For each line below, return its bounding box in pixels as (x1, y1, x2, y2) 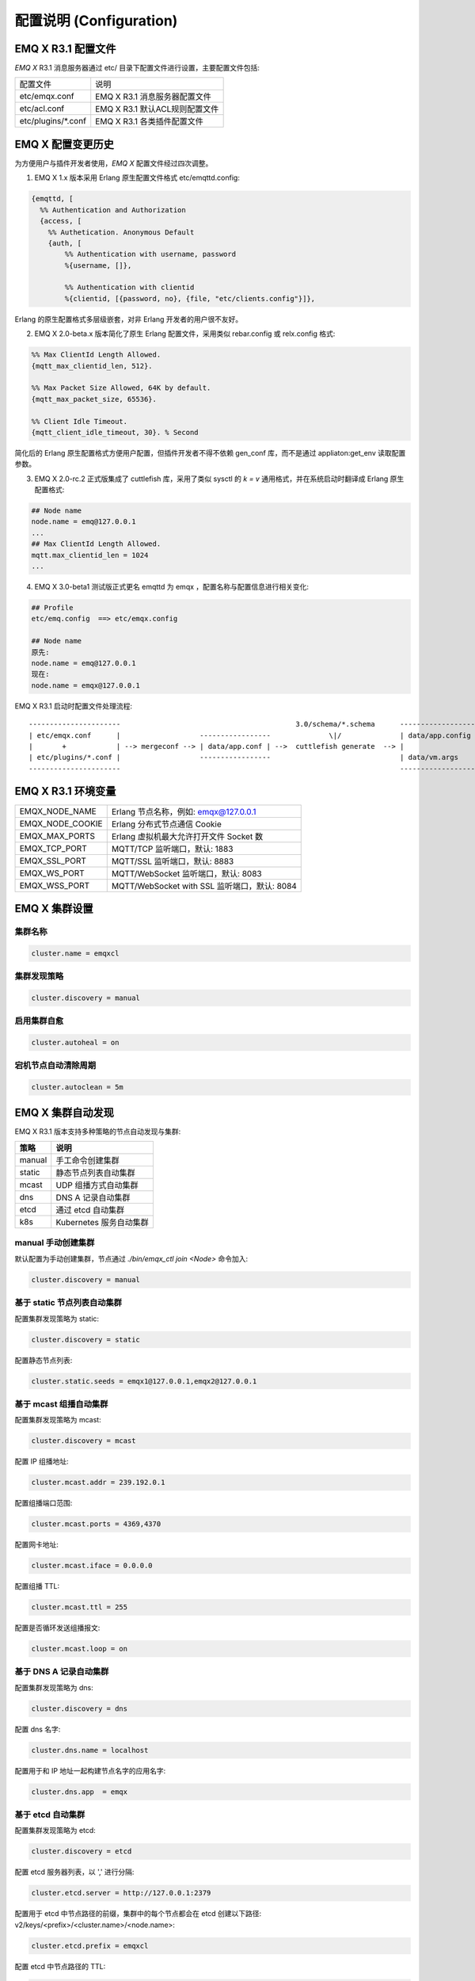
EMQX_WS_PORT (19, 868, 85, 879)
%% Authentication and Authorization (40, 205, 186, 214)
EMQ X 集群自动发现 (14, 1105, 115, 1119)
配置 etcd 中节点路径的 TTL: (14, 1961, 106, 1971)
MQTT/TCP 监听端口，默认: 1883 (111, 843, 234, 854)
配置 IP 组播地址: (14, 1456, 69, 1466)
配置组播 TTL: (14, 1582, 59, 1591)
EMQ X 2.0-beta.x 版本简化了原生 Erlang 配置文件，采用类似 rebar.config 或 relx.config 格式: (34, 329, 336, 338)
